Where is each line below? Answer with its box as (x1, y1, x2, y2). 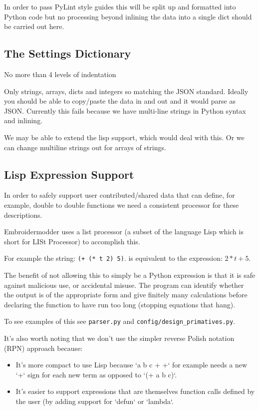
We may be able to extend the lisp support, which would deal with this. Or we (4, 132, 245, 142)
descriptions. (4, 209, 42, 220)
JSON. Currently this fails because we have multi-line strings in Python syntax (4, 105, 246, 116)
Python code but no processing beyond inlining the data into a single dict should (4, 11, 252, 22)
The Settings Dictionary (4, 46, 131, 61)
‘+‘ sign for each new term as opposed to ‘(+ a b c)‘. (15, 369, 177, 379)
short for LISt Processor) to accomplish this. (4, 236, 140, 246)
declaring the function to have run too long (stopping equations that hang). (4, 299, 236, 309)
